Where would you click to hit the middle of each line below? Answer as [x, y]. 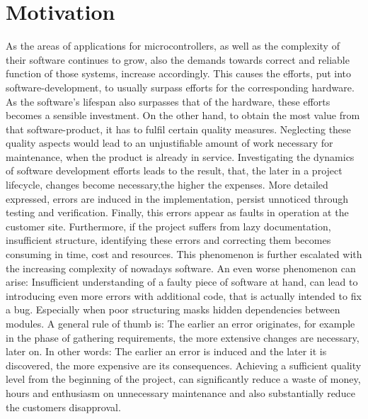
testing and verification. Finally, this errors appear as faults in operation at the [177, 212]
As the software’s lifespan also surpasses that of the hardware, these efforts [168, 101]
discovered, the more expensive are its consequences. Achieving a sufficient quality [184, 365]
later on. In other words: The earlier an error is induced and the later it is [166, 351]
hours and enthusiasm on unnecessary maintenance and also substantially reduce [180, 392]
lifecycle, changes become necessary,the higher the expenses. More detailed [167, 185]
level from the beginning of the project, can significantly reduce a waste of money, [183, 379]
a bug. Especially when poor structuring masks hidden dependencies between [173, 309]
